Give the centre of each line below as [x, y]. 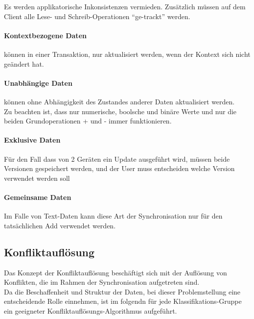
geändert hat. [24, 63]
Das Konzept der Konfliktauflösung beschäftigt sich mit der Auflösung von [115, 272]
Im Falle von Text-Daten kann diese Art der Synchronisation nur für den [113, 216]
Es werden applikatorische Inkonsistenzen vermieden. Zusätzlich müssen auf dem [125, 6]
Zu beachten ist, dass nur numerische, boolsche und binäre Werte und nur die [120, 111]
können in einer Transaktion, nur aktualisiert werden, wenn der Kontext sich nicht [127, 54]
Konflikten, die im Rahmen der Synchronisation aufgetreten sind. [102, 282]
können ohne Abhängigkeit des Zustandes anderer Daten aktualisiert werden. [119, 101]
